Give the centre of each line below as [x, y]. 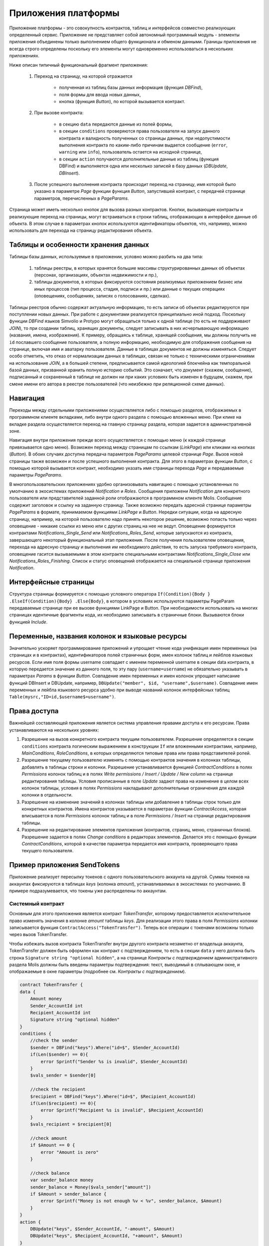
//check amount [49, 1138]
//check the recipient [58, 1090]
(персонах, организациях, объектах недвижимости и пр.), [96, 275]
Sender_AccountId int [57, 1006]
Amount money [46, 999]
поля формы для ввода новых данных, [100, 94]
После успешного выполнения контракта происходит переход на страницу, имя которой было [135, 184]
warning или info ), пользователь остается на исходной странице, [131, 152]
